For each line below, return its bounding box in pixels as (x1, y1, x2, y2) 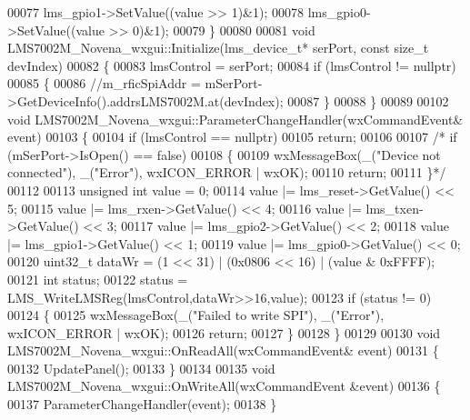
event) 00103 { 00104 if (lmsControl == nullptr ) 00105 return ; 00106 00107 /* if (7, 127, 457, 146)
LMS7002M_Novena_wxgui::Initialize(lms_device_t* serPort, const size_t (7, 38, 429, 57)
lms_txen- (365, 198, 424, 217)
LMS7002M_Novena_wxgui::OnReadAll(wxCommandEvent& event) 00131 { (7, 341, 439, 360)
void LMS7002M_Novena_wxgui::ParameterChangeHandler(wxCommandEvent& (7, 109, 464, 128)
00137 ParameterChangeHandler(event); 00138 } (7, 395, 277, 414)
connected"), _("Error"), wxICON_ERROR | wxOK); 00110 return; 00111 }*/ (7, 163, 446, 182)
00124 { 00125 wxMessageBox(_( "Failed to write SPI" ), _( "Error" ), (7, 305, 385, 325)
